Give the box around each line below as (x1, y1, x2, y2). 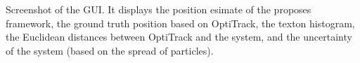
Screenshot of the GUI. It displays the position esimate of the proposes (6, 2, 311, 16)
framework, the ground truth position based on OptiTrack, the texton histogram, (6, 15, 355, 30)
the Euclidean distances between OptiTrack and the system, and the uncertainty (6, 29, 352, 44)
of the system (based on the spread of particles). (6, 43, 214, 57)
